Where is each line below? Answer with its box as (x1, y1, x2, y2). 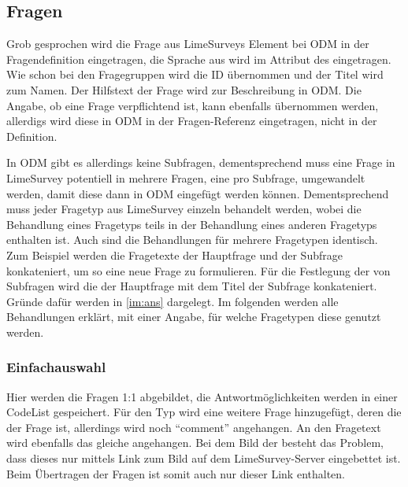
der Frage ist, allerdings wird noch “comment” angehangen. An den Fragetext (6, 419, 381, 435)
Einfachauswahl (6, 357, 106, 377)
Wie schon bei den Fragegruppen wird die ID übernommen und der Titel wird (6, 66, 384, 83)
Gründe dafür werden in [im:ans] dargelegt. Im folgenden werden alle (6, 293, 339, 309)
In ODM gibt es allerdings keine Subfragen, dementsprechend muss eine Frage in (6, 154, 395, 171)
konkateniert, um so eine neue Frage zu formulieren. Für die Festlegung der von (6, 262, 391, 279)
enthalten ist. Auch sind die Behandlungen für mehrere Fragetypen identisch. (6, 231, 378, 248)
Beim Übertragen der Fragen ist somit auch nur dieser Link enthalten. (6, 465, 345, 481)
